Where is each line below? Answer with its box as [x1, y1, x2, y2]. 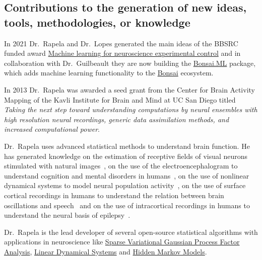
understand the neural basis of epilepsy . [4, 210, 130, 220]
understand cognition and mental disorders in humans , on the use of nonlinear [4, 170, 249, 181]
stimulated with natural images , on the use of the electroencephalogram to [4, 160, 238, 171]
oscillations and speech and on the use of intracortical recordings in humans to [4, 200, 250, 210]
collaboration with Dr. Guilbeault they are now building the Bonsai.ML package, [4, 57, 256, 68]
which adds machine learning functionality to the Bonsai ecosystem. [4, 67, 214, 78]
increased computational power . [4, 124, 100, 134]
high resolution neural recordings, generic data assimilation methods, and [4, 114, 229, 124]
